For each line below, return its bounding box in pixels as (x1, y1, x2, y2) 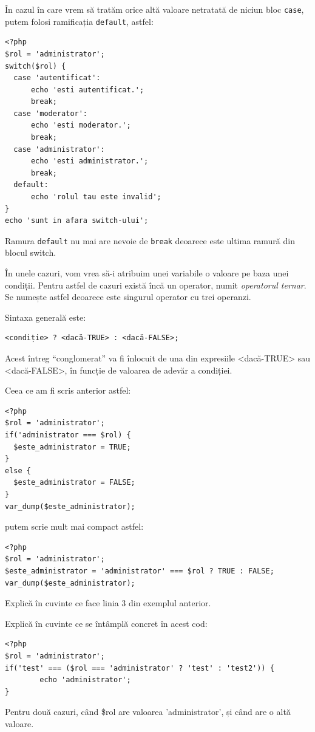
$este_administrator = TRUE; (13, 442, 131, 451)
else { (5, 466, 31, 475)
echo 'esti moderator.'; (30, 121, 131, 130)
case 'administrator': (13, 145, 105, 154)
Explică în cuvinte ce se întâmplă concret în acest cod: (5, 617, 208, 629)
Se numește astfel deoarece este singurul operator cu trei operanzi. (5, 290, 251, 303)
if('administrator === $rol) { (5, 431, 131, 439)
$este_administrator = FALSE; (13, 478, 135, 487)
